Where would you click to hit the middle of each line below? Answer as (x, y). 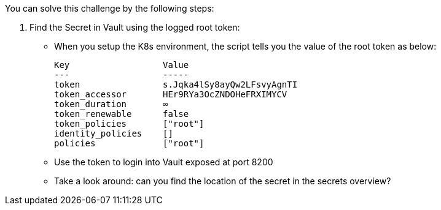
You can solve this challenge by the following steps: (110, 8)
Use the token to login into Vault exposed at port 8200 (164, 162)
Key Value (122, 65)
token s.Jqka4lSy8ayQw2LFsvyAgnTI (176, 84)
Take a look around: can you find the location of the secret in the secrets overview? (223, 181)
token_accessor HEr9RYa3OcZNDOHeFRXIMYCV (171, 94)
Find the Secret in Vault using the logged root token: (135, 27)
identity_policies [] (114, 133)
